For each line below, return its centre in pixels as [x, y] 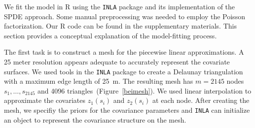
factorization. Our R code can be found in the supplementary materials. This [120, 26]
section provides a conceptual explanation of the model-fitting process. [110, 35]
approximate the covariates [45, 100]
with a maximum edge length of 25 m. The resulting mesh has [99, 81]
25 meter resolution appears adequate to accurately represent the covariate [117, 62]
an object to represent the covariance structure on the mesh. [95, 119]
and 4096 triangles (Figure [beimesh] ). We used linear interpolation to [145, 90]
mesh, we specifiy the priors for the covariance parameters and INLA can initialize [127, 110]
